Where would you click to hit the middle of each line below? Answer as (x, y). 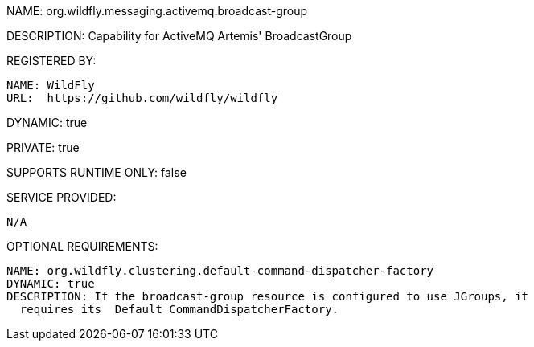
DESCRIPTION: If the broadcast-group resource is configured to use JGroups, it (268, 296)
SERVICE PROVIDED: (62, 197)
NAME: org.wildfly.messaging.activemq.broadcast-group (157, 11)
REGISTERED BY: (51, 61)
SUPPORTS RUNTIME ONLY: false (97, 172)
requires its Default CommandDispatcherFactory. (179, 309)
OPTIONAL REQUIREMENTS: (82, 246)
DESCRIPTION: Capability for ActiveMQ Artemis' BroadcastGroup (179, 36)
